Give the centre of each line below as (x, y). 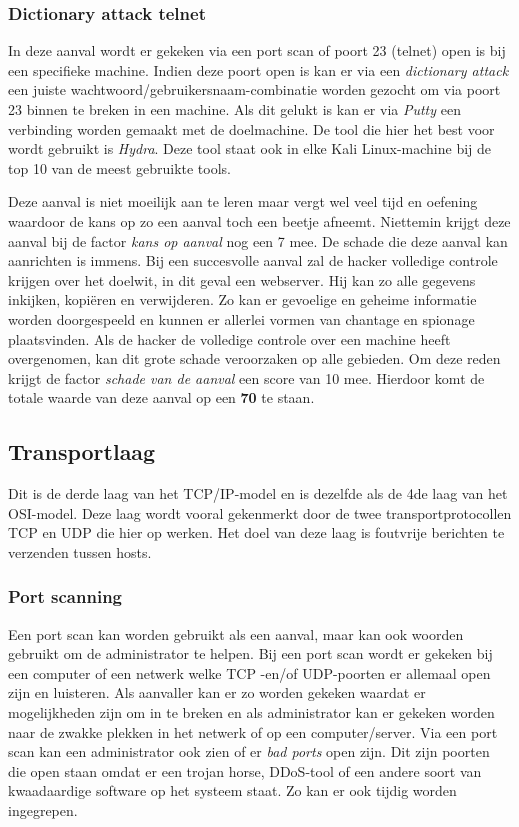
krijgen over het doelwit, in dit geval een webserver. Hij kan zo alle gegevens (242, 279)
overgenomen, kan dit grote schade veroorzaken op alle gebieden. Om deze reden (254, 358)
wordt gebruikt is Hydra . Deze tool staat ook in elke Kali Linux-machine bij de (250, 148)
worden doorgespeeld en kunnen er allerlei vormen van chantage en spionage (241, 318)
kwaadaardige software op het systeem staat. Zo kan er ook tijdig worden (232, 790)
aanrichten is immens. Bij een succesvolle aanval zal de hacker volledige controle (253, 260)
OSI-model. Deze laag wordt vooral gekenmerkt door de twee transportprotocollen (260, 512)
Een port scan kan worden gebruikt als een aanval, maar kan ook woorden (236, 633)
